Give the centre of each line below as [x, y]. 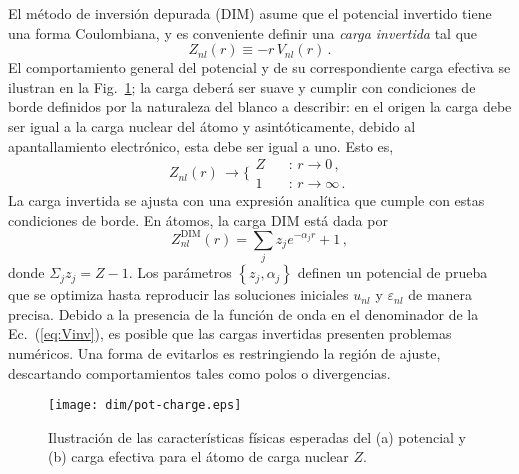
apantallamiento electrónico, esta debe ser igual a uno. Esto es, [201, 145]
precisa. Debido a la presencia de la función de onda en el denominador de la [243, 313]
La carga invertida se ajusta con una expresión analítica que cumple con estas [246, 200]
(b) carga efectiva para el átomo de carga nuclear [198, 456]
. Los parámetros [180, 272]
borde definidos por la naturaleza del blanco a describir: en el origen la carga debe [260, 106]
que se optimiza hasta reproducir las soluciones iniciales [178, 294]
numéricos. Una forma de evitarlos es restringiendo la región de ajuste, [224, 353]
